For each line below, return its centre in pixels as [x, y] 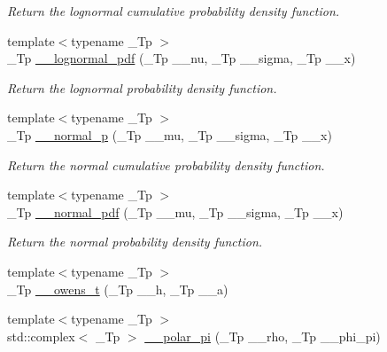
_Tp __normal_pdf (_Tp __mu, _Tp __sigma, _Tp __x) [175, 211]
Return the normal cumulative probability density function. [166, 164]
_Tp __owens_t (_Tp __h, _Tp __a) [118, 289]
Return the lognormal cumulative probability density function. [174, 11]
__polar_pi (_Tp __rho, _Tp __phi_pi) [263, 336]
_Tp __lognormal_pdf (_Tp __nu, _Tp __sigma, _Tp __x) [182, 58]
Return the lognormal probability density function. [142, 87]
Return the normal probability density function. [135, 242]
